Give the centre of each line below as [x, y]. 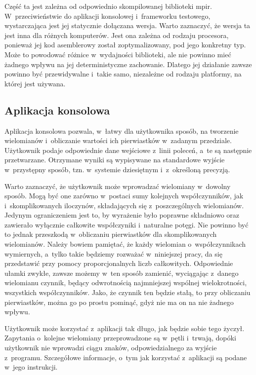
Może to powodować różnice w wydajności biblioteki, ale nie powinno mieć [118, 54]
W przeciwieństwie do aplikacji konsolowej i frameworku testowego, [107, 16]
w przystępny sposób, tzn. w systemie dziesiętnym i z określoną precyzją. [117, 169]
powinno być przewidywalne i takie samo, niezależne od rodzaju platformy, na [123, 74]
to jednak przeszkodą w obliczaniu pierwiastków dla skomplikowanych [111, 234]
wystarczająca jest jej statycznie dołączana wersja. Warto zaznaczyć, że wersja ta [128, 25]
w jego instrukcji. [31, 367]
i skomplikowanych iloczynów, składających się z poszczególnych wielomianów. [124, 205]
